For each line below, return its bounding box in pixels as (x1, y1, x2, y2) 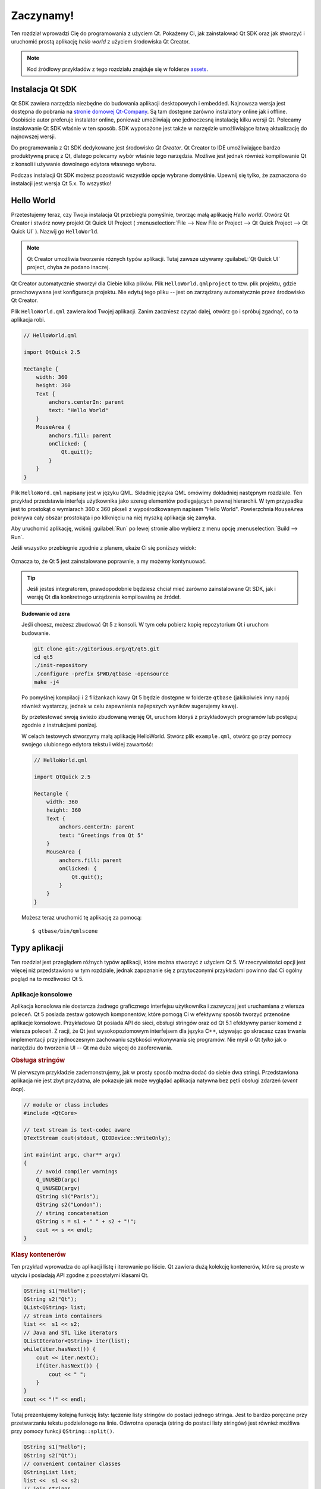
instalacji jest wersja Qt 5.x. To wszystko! (11, 180, 112, 187)
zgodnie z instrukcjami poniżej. (21, 721, 97, 729)
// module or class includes (23, 1101, 109, 1108)
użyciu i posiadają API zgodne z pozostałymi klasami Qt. (11, 1272, 149, 1279)
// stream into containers (23, 1312, 102, 1319)
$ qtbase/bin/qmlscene (32, 928, 98, 934)
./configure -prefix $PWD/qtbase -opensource (33, 670, 169, 677)
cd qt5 (33, 654, 53, 661)
